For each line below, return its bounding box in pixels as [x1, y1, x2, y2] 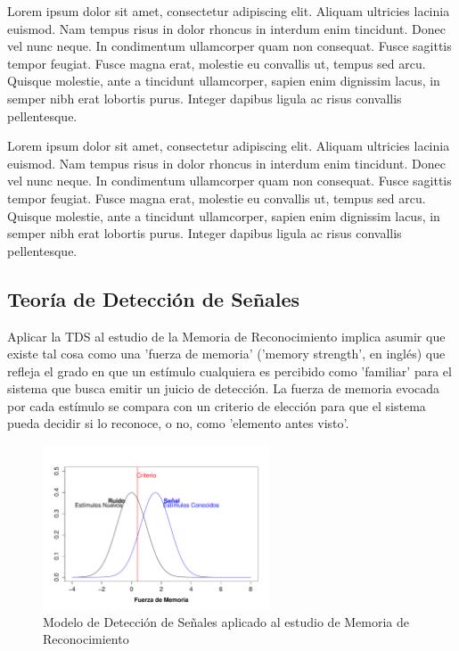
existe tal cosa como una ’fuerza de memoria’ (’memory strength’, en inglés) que [7, 344, 446, 363]
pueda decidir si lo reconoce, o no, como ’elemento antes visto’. [7, 414, 349, 433]
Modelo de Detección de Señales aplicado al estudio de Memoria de [43, 612, 410, 630]
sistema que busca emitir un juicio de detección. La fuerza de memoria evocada [7, 379, 440, 398]
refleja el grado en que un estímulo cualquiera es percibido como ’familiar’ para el [7, 361, 452, 380]
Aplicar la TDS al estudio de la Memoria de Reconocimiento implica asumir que [7, 326, 446, 345]
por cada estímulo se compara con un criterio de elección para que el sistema [7, 396, 426, 415]
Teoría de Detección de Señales [7, 284, 300, 312]
